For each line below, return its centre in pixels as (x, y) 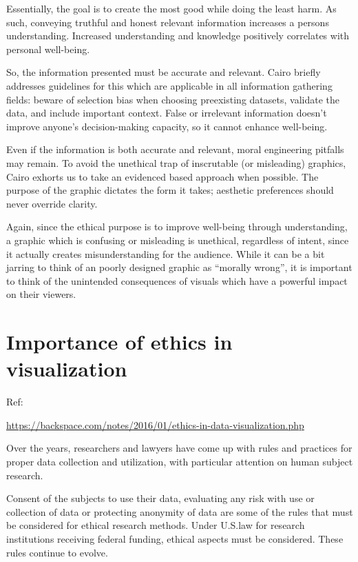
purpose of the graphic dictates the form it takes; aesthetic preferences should (170, 190)
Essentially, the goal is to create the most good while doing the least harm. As (171, 8)
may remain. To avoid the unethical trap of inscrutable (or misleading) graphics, (176, 162)
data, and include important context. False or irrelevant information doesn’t (167, 113)
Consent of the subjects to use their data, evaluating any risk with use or (160, 498)
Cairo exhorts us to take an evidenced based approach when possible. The (162, 176)
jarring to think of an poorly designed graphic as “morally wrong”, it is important (179, 267)
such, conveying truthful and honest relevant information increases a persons (168, 22)
